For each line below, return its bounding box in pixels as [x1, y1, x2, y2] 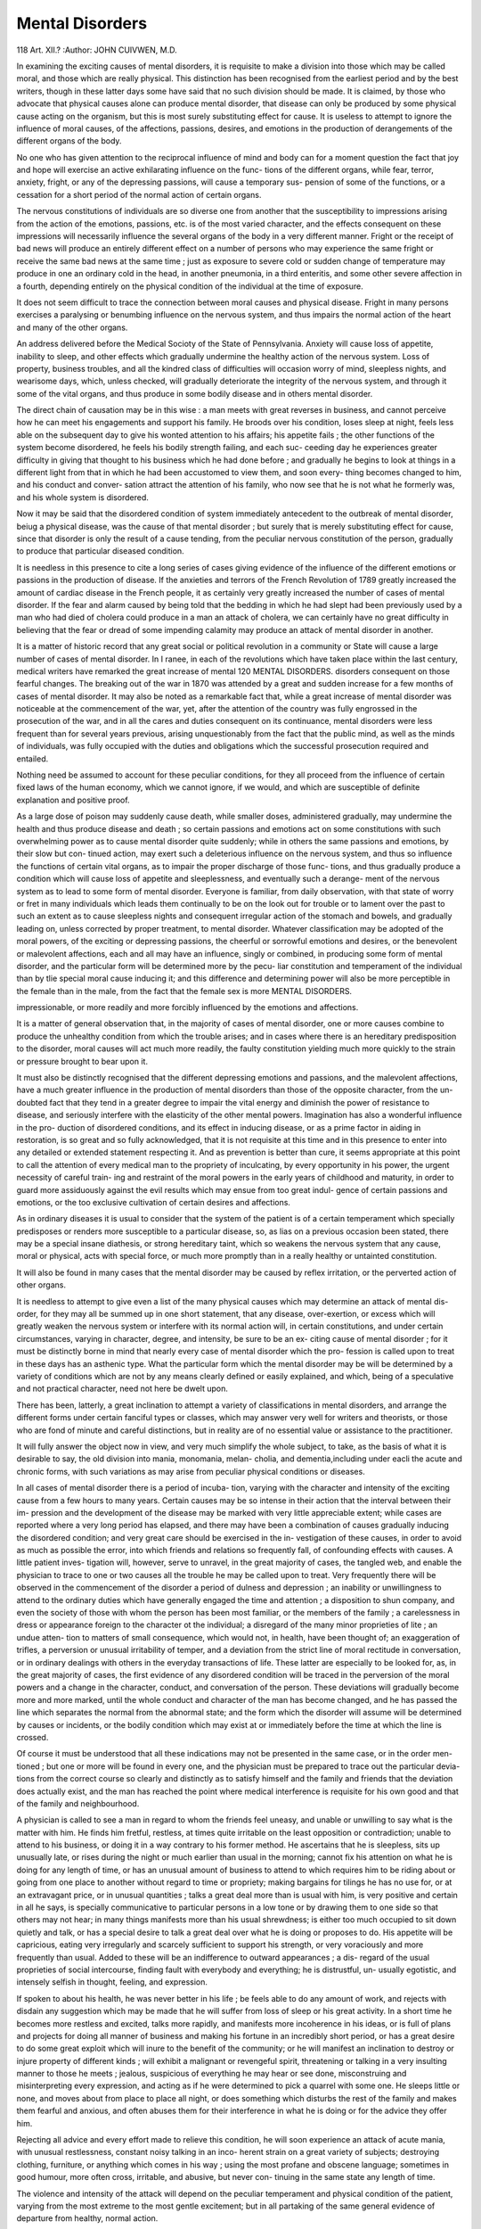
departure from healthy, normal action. [16, 2213, 159, 2224]
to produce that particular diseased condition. [16, 546, 184, 556]
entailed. [16, 753, 49, 764]
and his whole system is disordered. [16, 491, 149, 503]
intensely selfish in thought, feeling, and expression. [16, 1977, 208, 1987]
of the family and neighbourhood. [16, 1797, 140, 1809]
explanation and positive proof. [16, 794, 130, 805]
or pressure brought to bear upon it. [16, 1056, 149, 1066]
